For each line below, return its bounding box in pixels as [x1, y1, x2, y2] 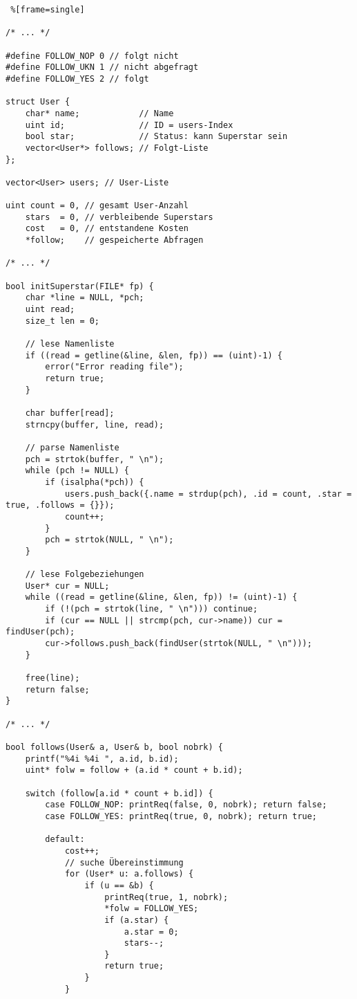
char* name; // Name [25, 108, 174, 118]
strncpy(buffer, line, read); [25, 419, 164, 430]
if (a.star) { [104, 915, 169, 925]
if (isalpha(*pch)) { [45, 477, 144, 487]
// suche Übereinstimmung [64, 857, 184, 868]
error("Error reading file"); [45, 362, 184, 372]
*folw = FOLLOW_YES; [104, 904, 199, 914]
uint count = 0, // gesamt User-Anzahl [6, 201, 189, 211]
